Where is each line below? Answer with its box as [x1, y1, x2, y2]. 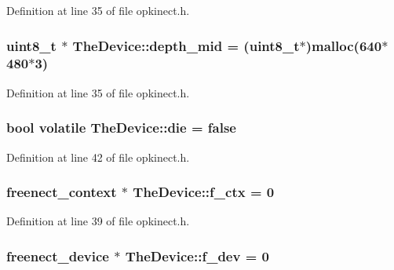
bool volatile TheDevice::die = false [6, 118, 236, 137]
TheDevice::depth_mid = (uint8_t [72, 35, 300, 55]
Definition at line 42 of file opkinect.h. [6, 148, 190, 165]
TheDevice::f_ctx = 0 [133, 182, 275, 202]
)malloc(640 [305, 35, 382, 55]
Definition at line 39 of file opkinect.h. [6, 213, 190, 229]
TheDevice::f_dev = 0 [125, 246, 269, 265]
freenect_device [6, 246, 109, 265]
